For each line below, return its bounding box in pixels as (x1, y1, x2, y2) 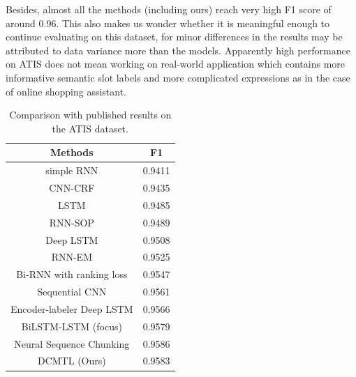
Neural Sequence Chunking (14, 336, 130, 351)
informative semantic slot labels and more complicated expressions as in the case (6, 70, 350, 84)
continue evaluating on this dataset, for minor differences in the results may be (6, 29, 343, 44)
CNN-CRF (49, 180, 95, 195)
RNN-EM (51, 249, 92, 264)
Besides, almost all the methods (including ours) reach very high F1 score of (6, 2, 332, 16)
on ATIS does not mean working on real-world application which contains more (6, 56, 346, 71)
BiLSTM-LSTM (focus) (21, 318, 122, 333)
